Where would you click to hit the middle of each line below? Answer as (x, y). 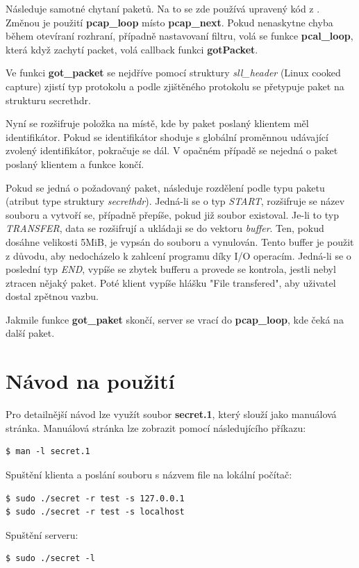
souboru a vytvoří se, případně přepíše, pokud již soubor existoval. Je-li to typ (172, 214)
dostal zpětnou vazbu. (52, 296)
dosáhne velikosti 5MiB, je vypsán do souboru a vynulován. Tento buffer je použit (180, 241)
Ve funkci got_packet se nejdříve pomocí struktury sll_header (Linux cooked (173, 73)
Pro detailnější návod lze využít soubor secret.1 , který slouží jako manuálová (171, 414)
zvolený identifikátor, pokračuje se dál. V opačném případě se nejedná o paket (172, 150)
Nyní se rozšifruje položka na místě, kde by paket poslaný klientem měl (157, 123)
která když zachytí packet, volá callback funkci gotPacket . (132, 49)
